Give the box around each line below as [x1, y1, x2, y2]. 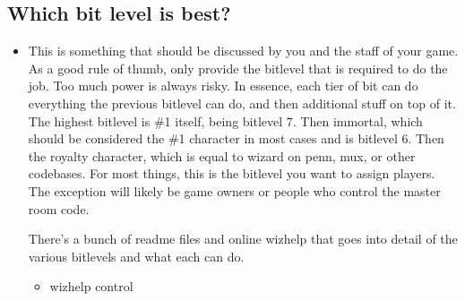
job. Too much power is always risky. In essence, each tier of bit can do [28, 76, 418, 95]
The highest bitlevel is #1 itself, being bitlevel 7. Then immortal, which [28, 111, 423, 130]
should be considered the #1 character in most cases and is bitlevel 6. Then [28, 129, 444, 148]
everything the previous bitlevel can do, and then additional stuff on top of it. [28, 93, 456, 112]
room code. [28, 199, 90, 218]
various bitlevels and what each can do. [28, 246, 245, 265]
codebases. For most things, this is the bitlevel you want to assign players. [28, 164, 435, 183]
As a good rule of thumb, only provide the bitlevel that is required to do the [28, 58, 448, 77]
